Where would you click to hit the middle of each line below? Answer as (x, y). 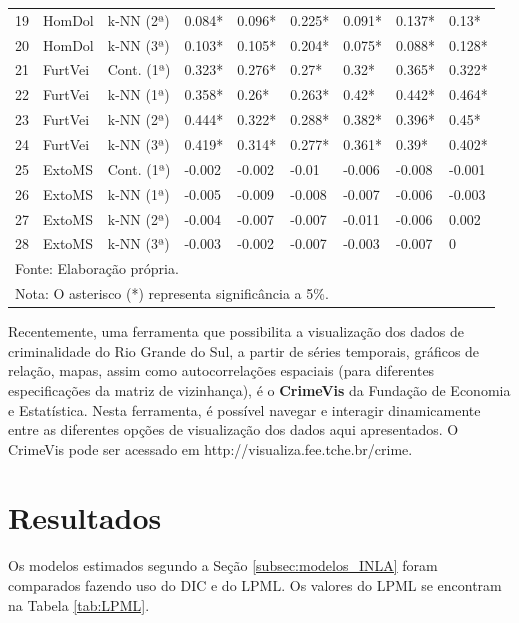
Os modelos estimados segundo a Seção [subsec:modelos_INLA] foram (223, 565)
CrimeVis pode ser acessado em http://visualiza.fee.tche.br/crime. (210, 448)
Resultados (85, 517)
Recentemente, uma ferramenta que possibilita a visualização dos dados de (236, 331)
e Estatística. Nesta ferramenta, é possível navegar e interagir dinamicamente (244, 409)
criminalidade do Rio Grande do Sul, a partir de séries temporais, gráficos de (244, 350)
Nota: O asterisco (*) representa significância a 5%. (172, 293)
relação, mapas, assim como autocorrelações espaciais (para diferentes (221, 370)
